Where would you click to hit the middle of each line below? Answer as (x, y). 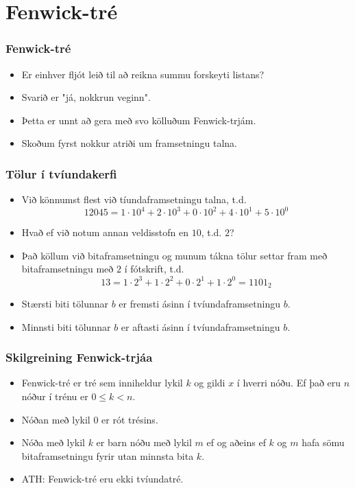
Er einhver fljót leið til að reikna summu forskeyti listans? (143, 74)
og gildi (210, 383)
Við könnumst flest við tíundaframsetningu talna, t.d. (134, 199)
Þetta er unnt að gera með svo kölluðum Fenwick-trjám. (139, 120)
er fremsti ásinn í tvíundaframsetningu (199, 304)
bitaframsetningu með (68, 269)
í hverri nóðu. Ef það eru (289, 383)
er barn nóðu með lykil (144, 442)
